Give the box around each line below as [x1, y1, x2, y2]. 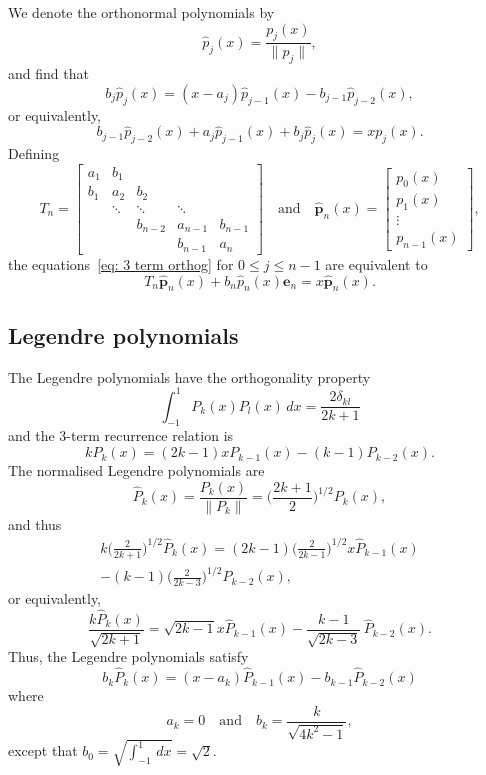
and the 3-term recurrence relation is [8, 425, 234, 446]
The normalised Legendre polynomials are [8, 460, 265, 481]
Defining [8, 143, 60, 164]
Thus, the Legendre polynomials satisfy [8, 646, 249, 667]
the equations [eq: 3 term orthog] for [8, 253, 234, 274]
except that [8, 740, 78, 761]
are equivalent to [325, 253, 428, 274]
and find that [8, 63, 89, 84]
